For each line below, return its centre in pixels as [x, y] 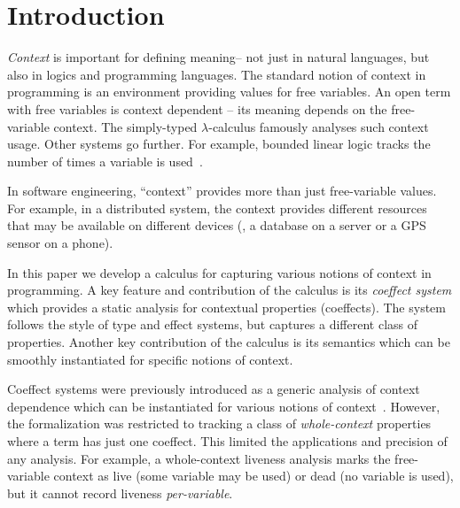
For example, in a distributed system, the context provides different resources [217, 208]
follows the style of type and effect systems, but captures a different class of [213, 324]
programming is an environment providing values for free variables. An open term [229, 92]
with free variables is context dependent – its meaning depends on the [197, 108]
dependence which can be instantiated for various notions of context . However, [224, 406]
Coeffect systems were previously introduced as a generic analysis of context [214, 389]
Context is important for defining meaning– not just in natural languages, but [218, 57]
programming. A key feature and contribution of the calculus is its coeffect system [230, 290]
